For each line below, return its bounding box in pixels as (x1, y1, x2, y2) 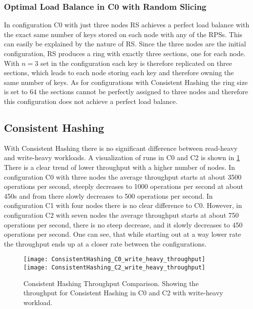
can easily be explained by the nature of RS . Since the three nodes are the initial (4, 39, 246, 49)
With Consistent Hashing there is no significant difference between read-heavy (4, 143, 238, 153)
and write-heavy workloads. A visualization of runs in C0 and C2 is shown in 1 (4, 152, 240, 163)
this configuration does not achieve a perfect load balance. (4, 96, 178, 106)
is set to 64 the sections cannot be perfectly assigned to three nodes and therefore (4, 86, 248, 97)
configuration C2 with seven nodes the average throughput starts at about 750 (4, 209, 239, 220)
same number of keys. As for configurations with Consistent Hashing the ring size (4, 77, 248, 87)
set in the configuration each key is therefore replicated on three (40, 58, 232, 68)
